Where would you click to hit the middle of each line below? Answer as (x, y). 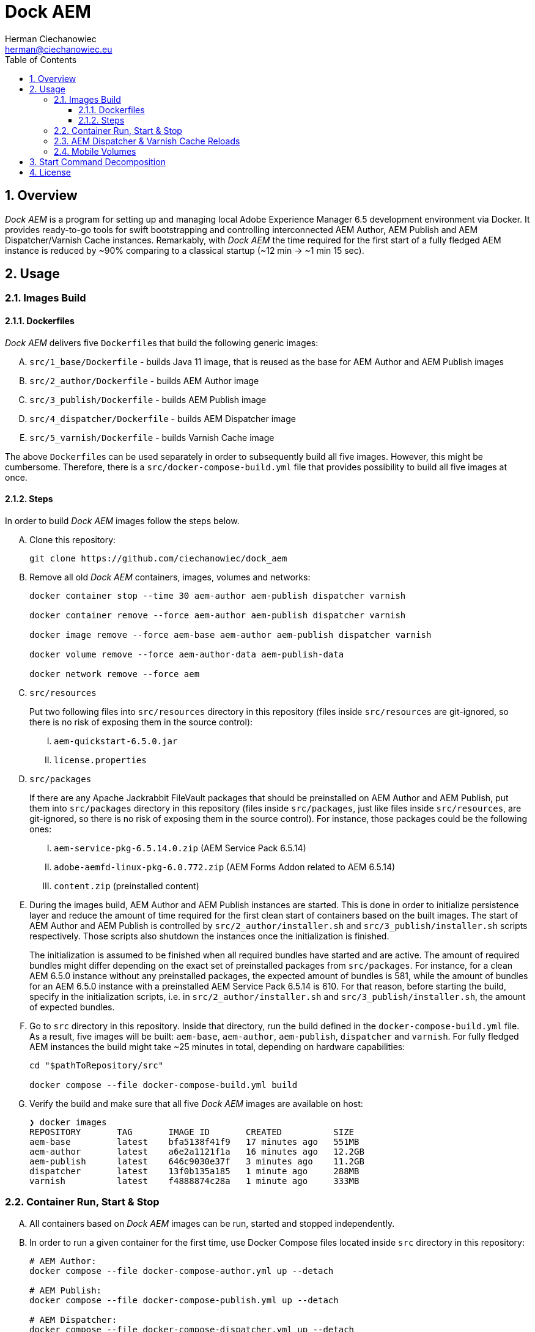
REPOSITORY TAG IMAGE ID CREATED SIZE (192, 1132)
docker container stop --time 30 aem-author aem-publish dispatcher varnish (218, 595)
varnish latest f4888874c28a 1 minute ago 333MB (194, 1181)
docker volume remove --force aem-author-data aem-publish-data (187, 654)
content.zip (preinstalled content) (127, 886)
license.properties (100, 760)
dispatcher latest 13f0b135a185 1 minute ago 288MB (194, 1171)
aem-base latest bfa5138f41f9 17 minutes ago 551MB (194, 1141)
